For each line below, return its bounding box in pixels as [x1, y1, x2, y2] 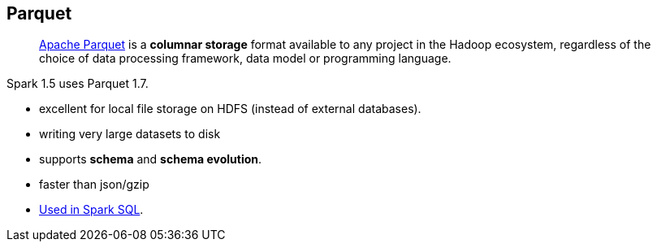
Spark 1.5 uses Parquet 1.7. [6, 76, 149, 91]
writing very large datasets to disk [39, 127, 221, 141]
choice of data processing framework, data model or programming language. [39, 51, 452, 66]
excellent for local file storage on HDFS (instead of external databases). [39, 102, 421, 116]
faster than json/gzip [39, 177, 149, 192]
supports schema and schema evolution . [39, 152, 262, 167]
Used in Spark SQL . [39, 202, 144, 217]
